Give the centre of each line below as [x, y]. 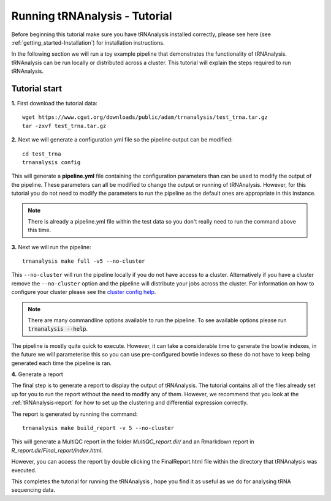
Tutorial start [37, 89]
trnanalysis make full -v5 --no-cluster [84, 261]
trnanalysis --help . [58, 329]
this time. [40, 230]
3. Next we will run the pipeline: [51, 247]
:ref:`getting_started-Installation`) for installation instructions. [88, 42]
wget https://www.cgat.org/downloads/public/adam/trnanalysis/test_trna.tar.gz [145, 117]
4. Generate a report [37, 374]
